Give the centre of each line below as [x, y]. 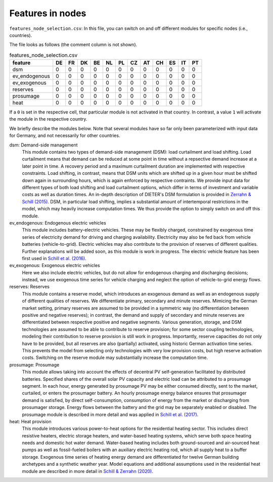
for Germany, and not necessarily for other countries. [65, 136]
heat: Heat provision [30, 421]
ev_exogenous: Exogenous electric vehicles [55, 266]
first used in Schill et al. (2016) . [54, 258]
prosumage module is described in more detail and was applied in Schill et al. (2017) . [110, 414]
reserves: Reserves [30, 287]
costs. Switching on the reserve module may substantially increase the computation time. [115, 358]
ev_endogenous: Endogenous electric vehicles [58, 223]
